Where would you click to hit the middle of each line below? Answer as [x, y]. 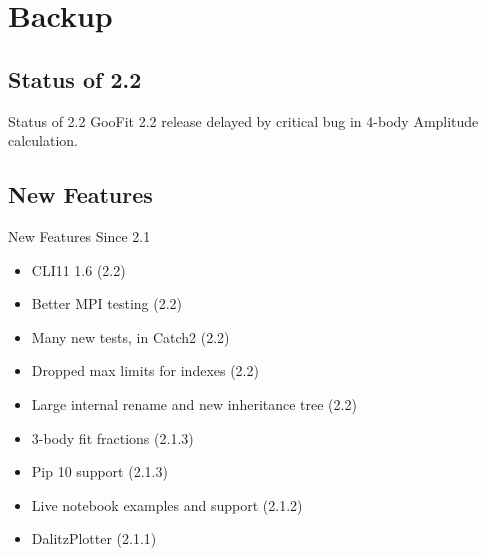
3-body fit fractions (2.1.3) [112, 437]
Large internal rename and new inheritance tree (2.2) [194, 403]
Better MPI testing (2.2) [107, 303]
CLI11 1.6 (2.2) [78, 269]
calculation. [43, 140]
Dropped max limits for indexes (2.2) [145, 370]
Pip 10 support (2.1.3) [99, 471]
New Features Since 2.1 [79, 235]
